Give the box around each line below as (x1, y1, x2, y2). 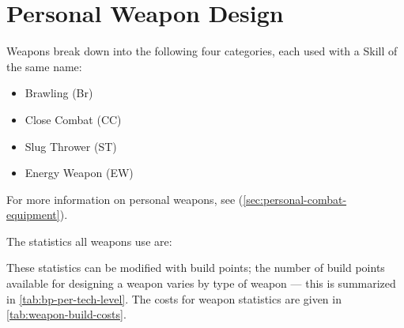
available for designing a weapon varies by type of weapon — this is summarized (6, 275, 396, 292)
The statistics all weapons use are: (6, 232, 172, 249)
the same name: (6, 58, 82, 74)
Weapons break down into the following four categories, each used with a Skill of (6, 43, 398, 59)
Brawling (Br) (25, 85, 93, 101)
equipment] (6, 206, 60, 223)
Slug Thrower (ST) (25, 138, 117, 154)
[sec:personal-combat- (243, 190, 347, 207)
